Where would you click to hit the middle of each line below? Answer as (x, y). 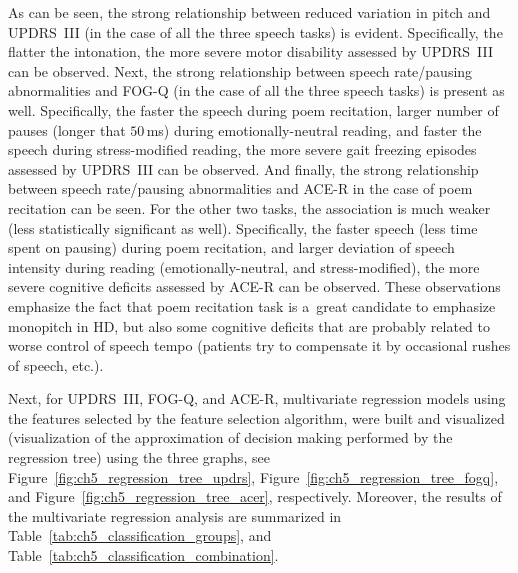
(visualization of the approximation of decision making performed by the (230, 437)
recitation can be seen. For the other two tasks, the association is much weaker (249, 207)
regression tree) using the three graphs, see (139, 457)
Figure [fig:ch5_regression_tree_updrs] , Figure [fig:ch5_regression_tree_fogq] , (253, 476)
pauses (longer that (67, 129)
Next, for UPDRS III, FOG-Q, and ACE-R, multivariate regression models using (257, 398)
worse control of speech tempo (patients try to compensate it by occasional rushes (259, 345)
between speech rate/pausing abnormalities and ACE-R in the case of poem (240, 188)
